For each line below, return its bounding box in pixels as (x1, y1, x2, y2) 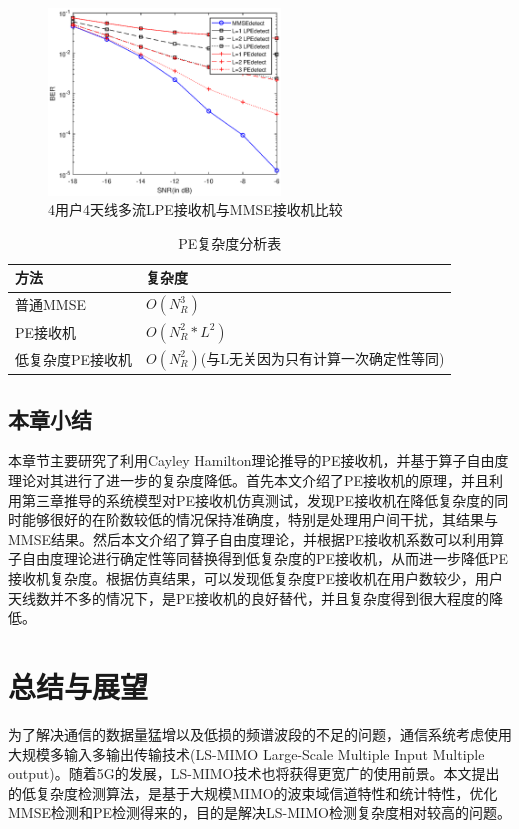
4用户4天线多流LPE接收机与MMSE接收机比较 (48, 199, 343, 220)
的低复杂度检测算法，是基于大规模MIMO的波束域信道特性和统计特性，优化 (8, 782, 498, 803)
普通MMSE (15, 294, 86, 315)
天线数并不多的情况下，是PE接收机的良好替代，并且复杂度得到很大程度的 (8, 587, 490, 608)
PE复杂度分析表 (178, 232, 282, 253)
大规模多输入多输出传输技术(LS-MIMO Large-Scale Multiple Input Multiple (8, 743, 485, 764)
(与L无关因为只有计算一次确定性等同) (200, 347, 445, 368)
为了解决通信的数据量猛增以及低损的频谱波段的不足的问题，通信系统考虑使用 (8, 723, 512, 744)
